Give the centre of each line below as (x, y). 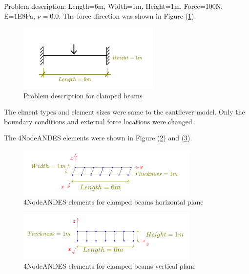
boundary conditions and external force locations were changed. (99, 121)
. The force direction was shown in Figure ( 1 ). (127, 15)
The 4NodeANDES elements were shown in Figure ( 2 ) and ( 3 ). (98, 138)
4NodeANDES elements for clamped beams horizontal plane (114, 202)
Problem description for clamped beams (83, 95)
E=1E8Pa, (20, 15)
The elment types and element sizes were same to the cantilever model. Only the (124, 112)
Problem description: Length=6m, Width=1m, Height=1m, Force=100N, (114, 6)
